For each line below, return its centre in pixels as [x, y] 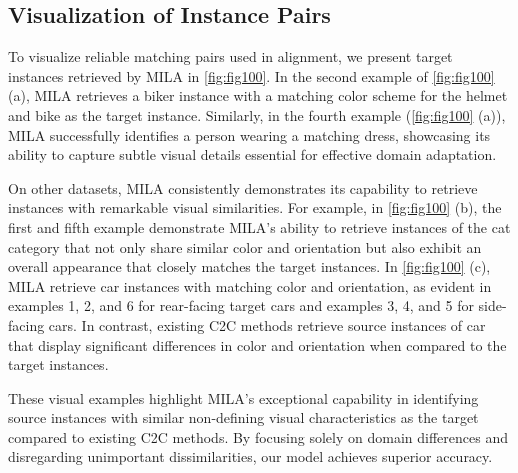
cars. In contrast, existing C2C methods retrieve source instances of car [267, 324]
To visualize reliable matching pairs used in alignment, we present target [230, 56]
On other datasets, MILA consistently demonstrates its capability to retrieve [243, 187]
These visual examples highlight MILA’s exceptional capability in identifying [243, 397]
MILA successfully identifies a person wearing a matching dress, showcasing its [249, 134]
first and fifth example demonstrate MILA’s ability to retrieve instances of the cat [259, 226]
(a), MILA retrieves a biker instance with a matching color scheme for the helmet [258, 95]
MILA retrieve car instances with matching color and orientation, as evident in [250, 285]
